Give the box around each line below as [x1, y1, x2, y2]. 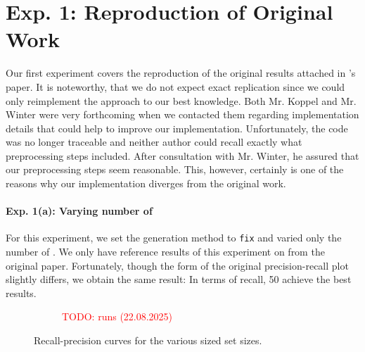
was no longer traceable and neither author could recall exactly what [6, 134, 302, 149]
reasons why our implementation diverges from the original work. [6, 176, 286, 191]
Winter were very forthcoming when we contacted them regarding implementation [6, 107, 359, 122]
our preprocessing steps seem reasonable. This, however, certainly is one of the [6, 162, 344, 177]
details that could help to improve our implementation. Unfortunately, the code [6, 120, 348, 135]
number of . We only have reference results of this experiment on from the [6, 244, 325, 259]
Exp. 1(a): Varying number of [6, 203, 153, 218]
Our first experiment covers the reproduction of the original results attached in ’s [6, 65, 356, 80]
